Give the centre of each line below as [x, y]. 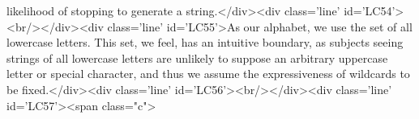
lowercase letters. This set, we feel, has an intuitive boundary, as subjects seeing [205, 42]
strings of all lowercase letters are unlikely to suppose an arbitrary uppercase [197, 57]
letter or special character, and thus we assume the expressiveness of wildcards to [208, 74]
